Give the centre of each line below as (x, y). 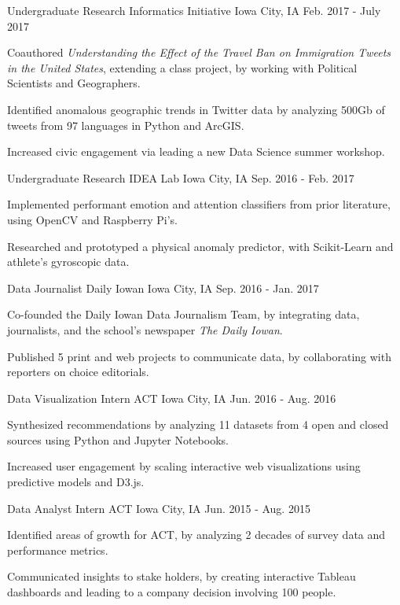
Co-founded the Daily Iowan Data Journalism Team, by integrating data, (183, 314)
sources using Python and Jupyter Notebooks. (118, 439)
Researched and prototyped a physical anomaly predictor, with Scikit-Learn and (200, 246)
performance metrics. (58, 550)
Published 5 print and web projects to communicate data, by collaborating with (199, 356)
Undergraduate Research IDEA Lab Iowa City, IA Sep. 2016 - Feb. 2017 (181, 177)
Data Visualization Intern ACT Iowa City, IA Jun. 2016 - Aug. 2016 (172, 398)
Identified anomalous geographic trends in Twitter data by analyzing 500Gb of (196, 109)
